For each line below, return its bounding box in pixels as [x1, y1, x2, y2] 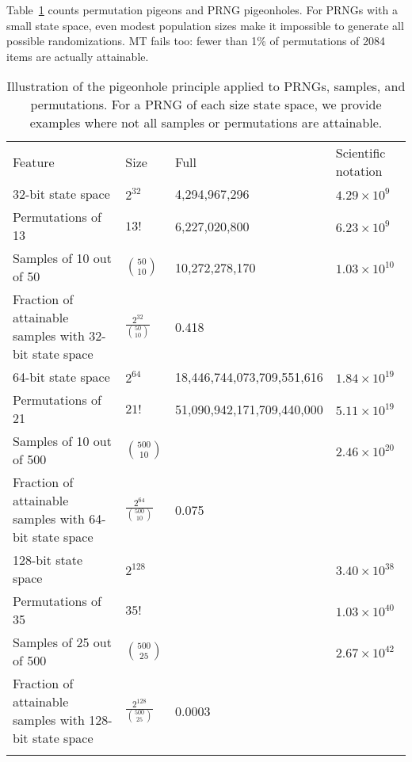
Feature [13, 152, 55, 171]
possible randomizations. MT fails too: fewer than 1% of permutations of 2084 [6, 32, 386, 49]
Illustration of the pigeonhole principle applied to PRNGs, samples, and [6, 77, 406, 96]
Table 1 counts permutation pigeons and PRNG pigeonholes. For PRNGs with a [6, 2, 398, 17]
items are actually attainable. [6, 48, 149, 64]
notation [335, 162, 383, 181]
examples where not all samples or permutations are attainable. [29, 113, 383, 132]
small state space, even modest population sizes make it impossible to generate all [6, 17, 404, 33]
